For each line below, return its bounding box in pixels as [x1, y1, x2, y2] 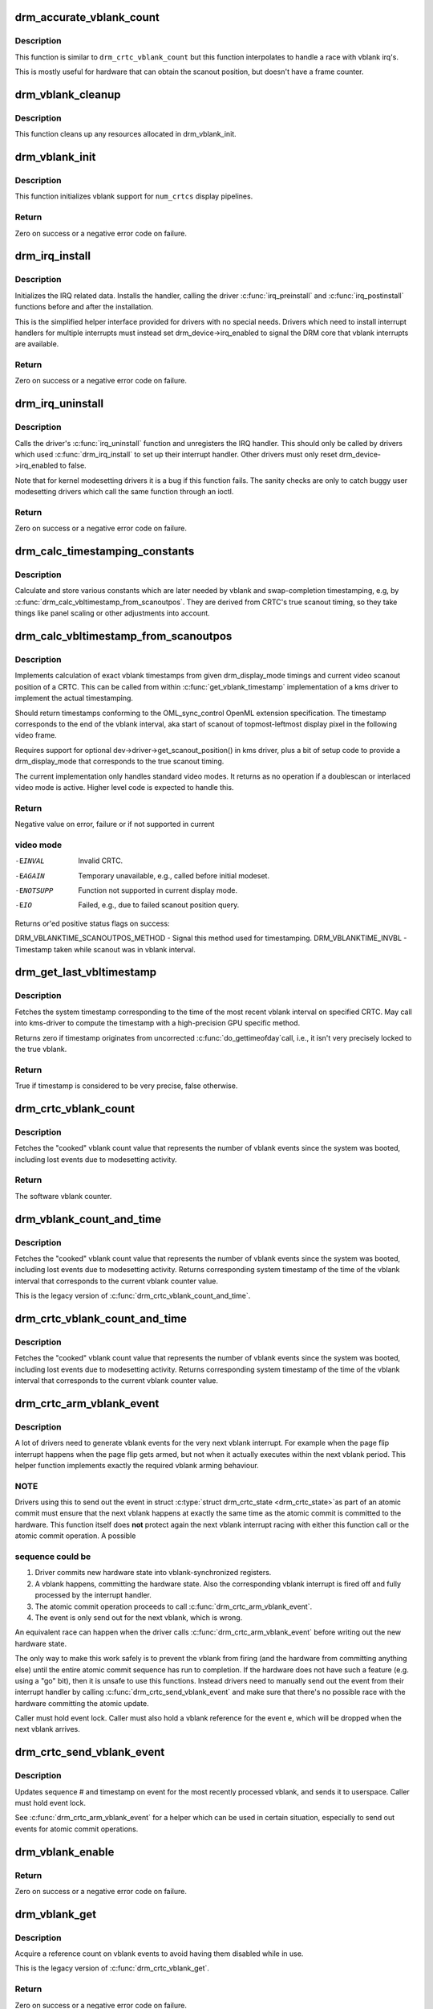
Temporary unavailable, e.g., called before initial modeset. [78, 870, 270, 880]
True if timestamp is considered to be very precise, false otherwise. [14, 1081, 238, 1090]
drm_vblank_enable [14, 1845, 115, 1859]
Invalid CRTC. [78, 856, 123, 865]
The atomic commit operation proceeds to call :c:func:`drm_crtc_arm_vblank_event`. [34, 1602, 313, 1611]
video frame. [14, 730, 58, 740]
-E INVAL [14, 857, 46, 865]
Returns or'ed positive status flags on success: [14, 919, 170, 928]
